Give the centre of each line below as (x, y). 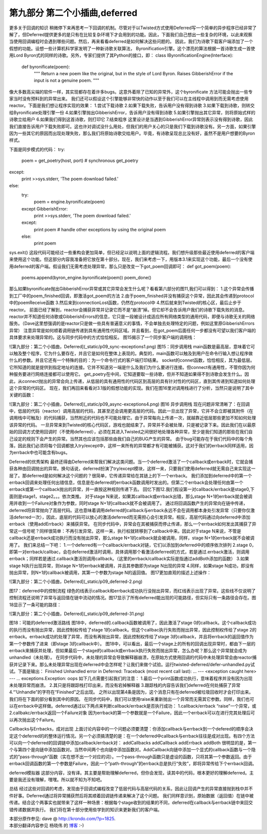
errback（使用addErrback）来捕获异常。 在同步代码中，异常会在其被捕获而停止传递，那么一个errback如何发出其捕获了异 (133, 524)
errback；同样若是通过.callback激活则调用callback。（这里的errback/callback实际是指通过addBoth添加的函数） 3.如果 (129, 559)
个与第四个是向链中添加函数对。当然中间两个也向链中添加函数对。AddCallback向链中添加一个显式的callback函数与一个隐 (132, 750)
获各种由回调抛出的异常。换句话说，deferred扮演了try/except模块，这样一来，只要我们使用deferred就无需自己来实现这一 (132, 469)
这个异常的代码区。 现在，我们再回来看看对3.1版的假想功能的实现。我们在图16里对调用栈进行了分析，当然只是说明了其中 (132, 388)
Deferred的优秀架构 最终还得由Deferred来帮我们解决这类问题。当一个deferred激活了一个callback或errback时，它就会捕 (131, 462)
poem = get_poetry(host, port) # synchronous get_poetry (80, 160)
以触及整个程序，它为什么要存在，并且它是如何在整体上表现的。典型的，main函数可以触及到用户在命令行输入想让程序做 (131, 353)
